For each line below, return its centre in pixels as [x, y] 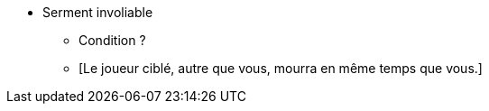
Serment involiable [98, 12]
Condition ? [112, 40]
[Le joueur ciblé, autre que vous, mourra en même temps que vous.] [281, 68]
